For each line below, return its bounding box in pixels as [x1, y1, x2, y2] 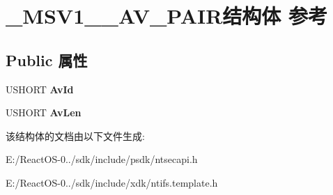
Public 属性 [6, 49, 88, 70]
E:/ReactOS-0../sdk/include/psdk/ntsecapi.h [6, 152, 198, 166]
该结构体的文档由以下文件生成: [6, 128, 145, 143]
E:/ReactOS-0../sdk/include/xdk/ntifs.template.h [6, 175, 218, 189]
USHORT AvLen [6, 105, 82, 120]
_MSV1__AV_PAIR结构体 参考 [6, 1, 328, 30]
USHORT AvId [6, 81, 74, 96]
